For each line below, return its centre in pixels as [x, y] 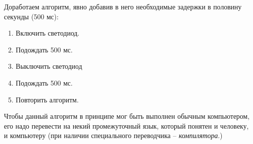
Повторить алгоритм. [47, 99]
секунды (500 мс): [31, 16]
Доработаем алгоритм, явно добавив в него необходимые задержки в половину [123, 6]
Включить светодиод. [48, 33]
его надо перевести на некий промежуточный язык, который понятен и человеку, [126, 125]
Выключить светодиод [49, 66]
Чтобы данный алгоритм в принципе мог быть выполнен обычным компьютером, [127, 116]
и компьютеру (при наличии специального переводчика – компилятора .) [113, 135]
